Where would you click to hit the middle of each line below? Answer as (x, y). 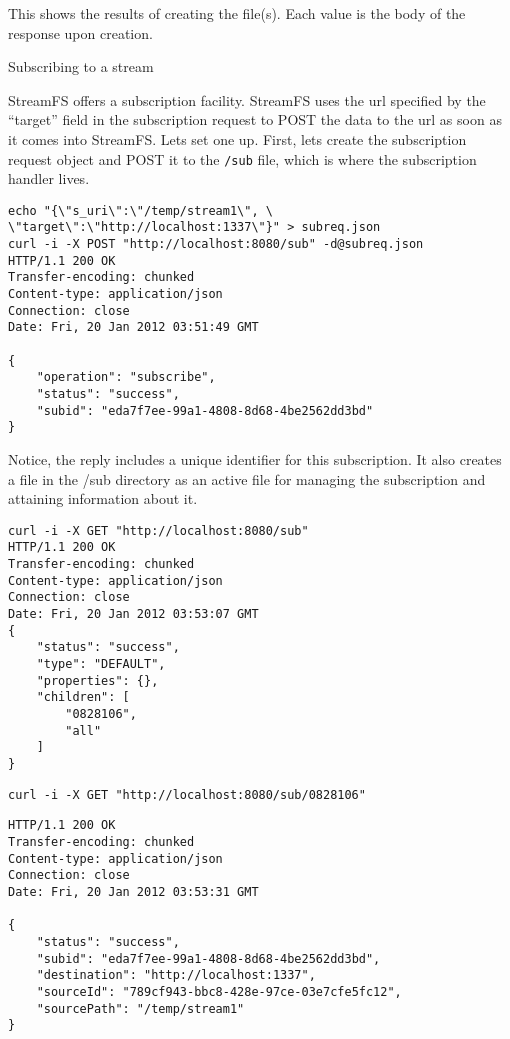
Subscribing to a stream (81, 66)
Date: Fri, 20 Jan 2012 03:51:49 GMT (133, 327)
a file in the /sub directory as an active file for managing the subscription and (247, 478)
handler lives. (49, 178)
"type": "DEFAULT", (101, 664)
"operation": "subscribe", (126, 377)
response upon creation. (80, 32)
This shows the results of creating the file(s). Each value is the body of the (237, 13)
